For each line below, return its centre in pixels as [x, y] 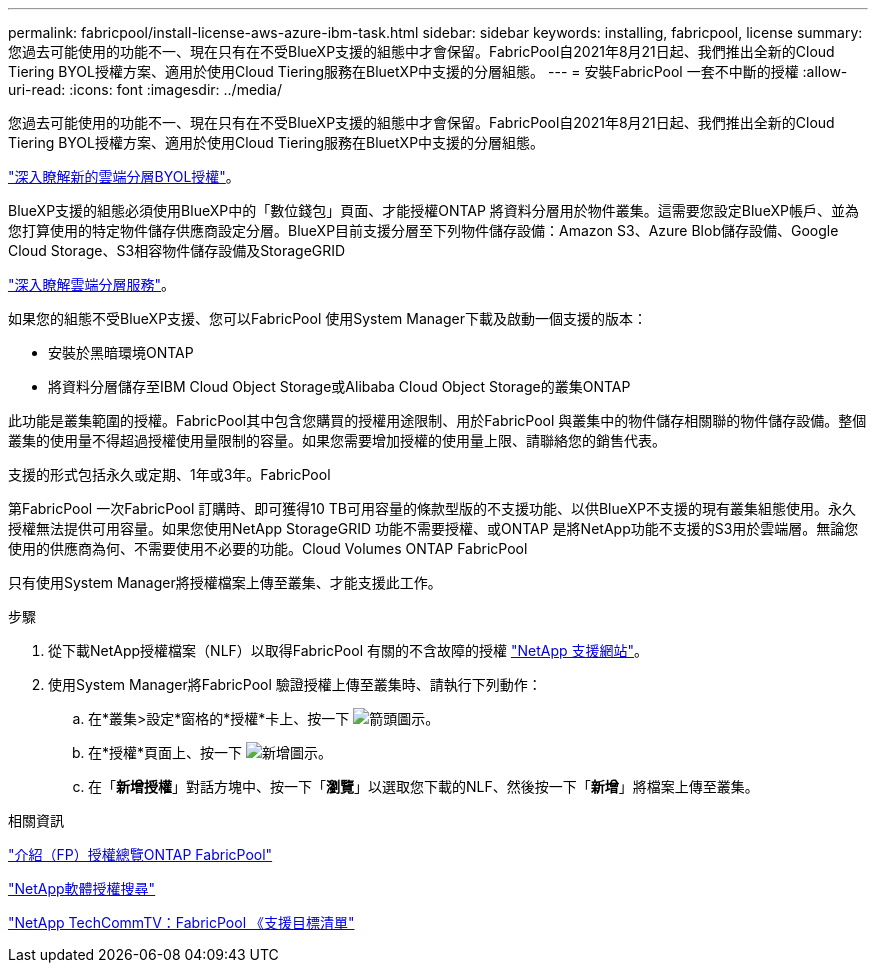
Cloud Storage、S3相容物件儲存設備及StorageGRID [177, 250]
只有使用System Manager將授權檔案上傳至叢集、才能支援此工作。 [225, 582]
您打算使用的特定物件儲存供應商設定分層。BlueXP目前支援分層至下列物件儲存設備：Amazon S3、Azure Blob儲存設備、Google [423, 230]
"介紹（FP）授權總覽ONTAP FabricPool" [140, 854]
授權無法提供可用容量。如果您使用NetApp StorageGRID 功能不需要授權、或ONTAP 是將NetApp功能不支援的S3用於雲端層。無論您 [433, 528]
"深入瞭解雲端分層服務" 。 [92, 284]
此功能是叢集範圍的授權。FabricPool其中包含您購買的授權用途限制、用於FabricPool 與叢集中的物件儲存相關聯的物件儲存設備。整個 [437, 420]
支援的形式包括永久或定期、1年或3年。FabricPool [169, 474]
